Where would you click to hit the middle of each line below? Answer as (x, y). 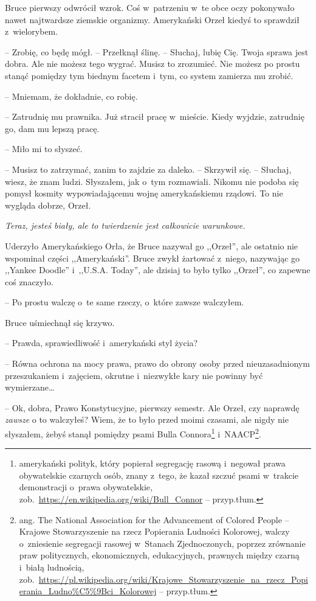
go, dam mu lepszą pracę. (52, 128)
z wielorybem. (32, 31)
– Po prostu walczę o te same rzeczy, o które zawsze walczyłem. (125, 302)
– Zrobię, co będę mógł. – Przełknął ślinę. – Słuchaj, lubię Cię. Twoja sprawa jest (157, 51)
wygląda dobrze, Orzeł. (48, 205)
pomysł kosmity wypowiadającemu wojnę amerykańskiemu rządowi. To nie (144, 193)
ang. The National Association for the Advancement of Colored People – (154, 519)
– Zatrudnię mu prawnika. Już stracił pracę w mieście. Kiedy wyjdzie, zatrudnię (155, 116)
